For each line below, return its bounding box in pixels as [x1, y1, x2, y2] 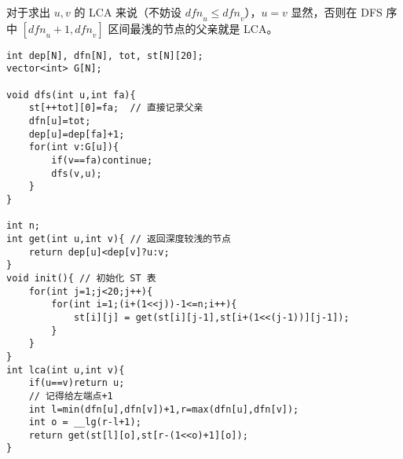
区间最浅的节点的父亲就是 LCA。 [108, 20, 278, 36]
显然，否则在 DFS [291, 4, 383, 20]
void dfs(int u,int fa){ [6, 89, 136, 101]
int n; [6, 220, 40, 232]
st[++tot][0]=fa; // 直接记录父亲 [28, 102, 203, 114]
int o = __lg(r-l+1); [28, 417, 141, 428]
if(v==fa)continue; [51, 155, 153, 167]
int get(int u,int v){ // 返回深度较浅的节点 [6, 233, 231, 244]
